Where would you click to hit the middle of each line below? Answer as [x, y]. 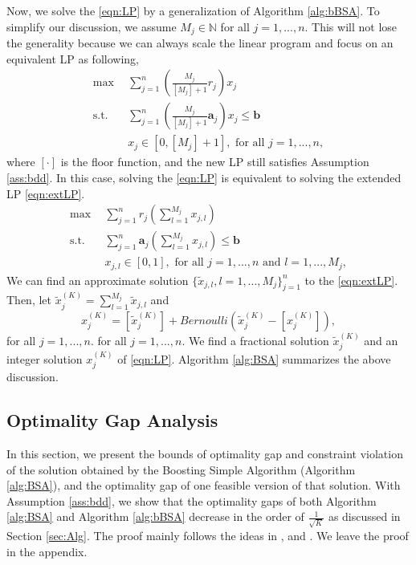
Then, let [29, 300]
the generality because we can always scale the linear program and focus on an [200, 43]
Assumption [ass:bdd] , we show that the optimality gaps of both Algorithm [192, 500]
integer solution [45, 358]
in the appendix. [47, 551]
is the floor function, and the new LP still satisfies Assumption [215, 162]
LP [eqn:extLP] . [46, 193]
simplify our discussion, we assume [92, 26]
